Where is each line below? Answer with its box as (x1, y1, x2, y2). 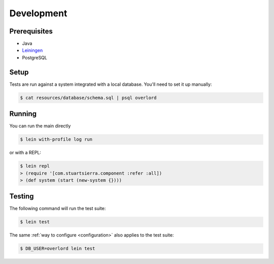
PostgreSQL (22, 54, 48, 60)
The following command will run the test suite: (9, 206, 106, 212)
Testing (9, 192, 34, 201)
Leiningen (22, 47, 43, 53)
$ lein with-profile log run (20, 137, 93, 142)
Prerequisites (9, 27, 53, 36)
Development (9, 8, 67, 19)
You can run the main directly (9, 123, 71, 129)
